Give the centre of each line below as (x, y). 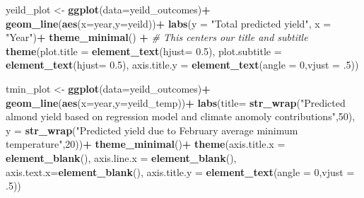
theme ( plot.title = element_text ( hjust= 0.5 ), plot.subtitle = (144, 51)
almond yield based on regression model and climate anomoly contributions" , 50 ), (181, 116)
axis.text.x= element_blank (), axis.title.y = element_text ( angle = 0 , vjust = (180, 171)
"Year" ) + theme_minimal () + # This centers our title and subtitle (157, 37)
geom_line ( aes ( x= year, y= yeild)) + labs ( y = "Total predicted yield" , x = (169, 23)
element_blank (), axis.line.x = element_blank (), (121, 157)
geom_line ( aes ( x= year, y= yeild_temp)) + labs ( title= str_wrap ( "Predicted (176, 102)
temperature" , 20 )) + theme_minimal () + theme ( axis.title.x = (146, 144)
